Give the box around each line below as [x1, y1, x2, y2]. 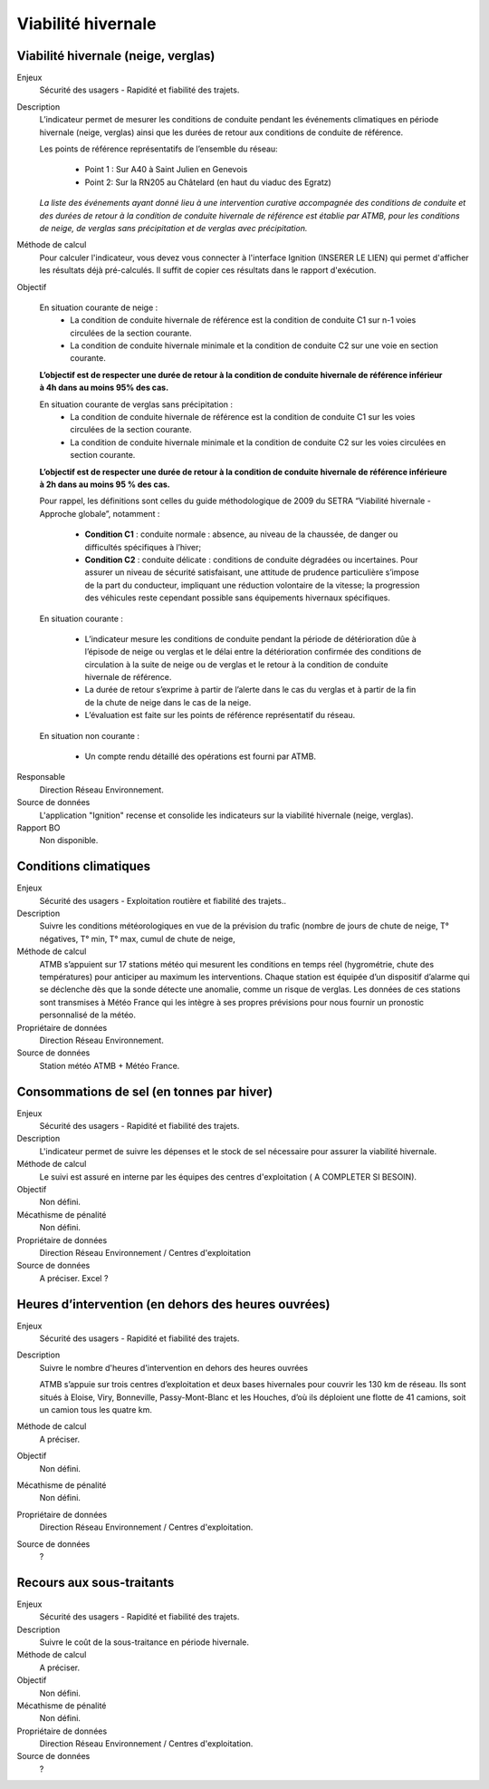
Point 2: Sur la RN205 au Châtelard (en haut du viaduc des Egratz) [84, 177, 332, 188]
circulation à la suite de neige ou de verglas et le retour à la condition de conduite [84, 658, 388, 670]
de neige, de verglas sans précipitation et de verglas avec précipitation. [39, 222, 308, 233]
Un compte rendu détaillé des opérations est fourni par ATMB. [84, 751, 317, 762]
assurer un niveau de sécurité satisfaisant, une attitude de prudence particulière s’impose [84, 567, 420, 578]
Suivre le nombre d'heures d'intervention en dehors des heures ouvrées [39, 1362, 308, 1373]
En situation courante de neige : [39, 302, 158, 313]
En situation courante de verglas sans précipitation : [39, 399, 234, 410]
